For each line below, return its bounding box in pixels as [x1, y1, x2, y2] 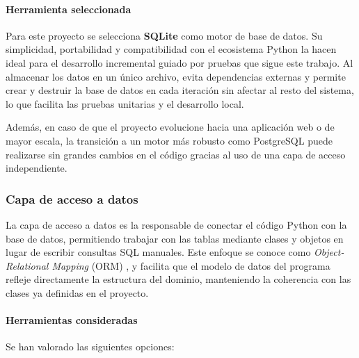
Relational [6, 258, 49, 272]
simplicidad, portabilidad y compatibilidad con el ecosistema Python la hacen [6, 42, 337, 56]
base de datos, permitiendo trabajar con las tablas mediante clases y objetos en [6, 231, 344, 245]
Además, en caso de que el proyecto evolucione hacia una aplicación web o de [6, 120, 335, 134]
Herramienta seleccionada [6, 1, 131, 16]
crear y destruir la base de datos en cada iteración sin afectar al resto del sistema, [6, 83, 354, 97]
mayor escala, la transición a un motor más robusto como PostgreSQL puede [6, 133, 333, 147]
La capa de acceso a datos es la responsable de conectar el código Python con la [6, 217, 347, 231]
